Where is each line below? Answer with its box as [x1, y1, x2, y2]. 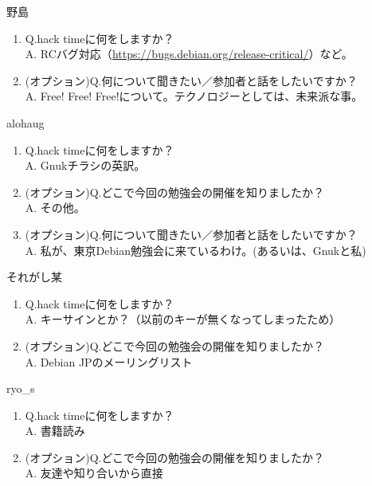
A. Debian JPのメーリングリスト [25, 353, 193, 370]
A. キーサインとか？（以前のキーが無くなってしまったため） [25, 311, 341, 327]
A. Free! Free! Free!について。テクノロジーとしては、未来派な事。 [25, 88, 363, 104]
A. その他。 [25, 199, 85, 216]
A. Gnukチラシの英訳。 [25, 157, 146, 174]
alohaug [6, 114, 45, 131]
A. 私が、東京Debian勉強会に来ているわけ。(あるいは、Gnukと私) [25, 241, 366, 258]
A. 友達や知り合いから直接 [25, 464, 163, 481]
